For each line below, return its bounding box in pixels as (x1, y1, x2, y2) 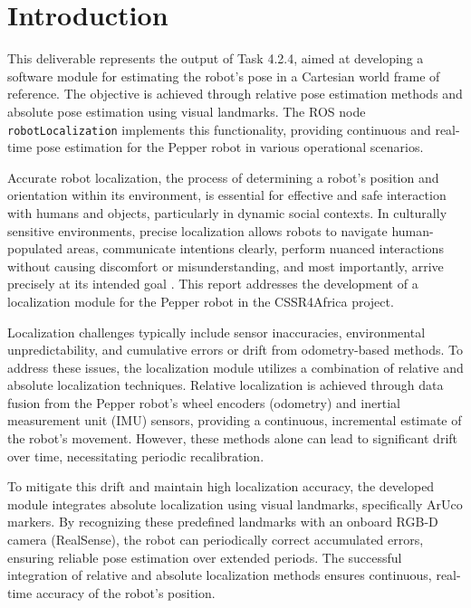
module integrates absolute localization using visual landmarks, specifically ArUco (7, 494, 463, 513)
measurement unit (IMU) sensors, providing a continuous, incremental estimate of (7, 411, 462, 430)
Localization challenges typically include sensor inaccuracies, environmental (7, 322, 426, 341)
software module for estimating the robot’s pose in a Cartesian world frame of (7, 66, 440, 85)
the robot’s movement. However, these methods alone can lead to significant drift (7, 429, 457, 448)
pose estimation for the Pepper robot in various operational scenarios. (35, 138, 424, 157)
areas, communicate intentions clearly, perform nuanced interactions (66, 239, 444, 258)
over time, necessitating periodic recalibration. (7, 446, 264, 465)
